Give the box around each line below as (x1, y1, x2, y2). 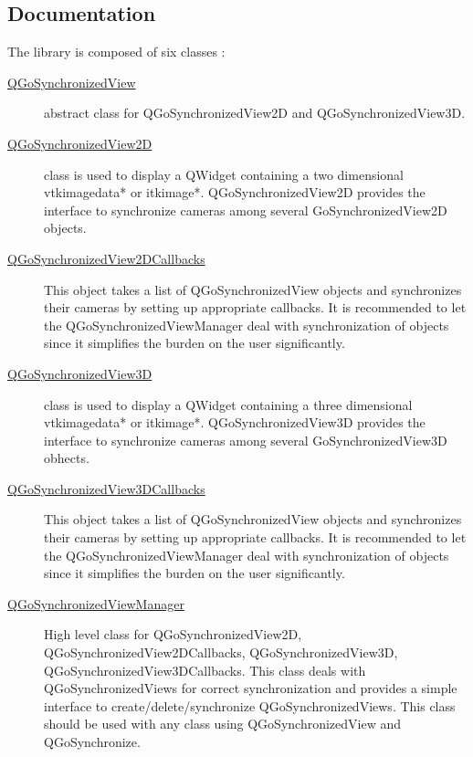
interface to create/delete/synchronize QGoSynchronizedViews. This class (44, 696, 456, 715)
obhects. (44, 448, 89, 468)
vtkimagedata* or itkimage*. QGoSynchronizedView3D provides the (44, 413, 426, 432)
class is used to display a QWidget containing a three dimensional (44, 394, 413, 414)
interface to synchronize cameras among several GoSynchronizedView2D (44, 200, 447, 219)
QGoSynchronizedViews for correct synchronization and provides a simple (44, 678, 457, 698)
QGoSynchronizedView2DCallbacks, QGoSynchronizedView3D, (44, 643, 398, 662)
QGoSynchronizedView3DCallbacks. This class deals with (44, 660, 366, 679)
